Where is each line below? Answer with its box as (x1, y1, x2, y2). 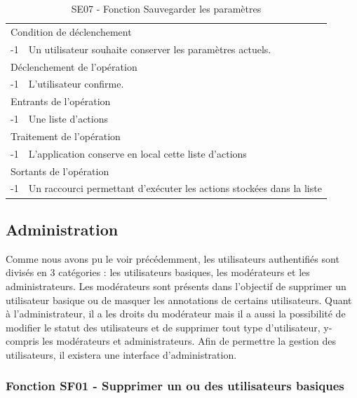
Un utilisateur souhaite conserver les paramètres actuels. (28, 41, 271, 56)
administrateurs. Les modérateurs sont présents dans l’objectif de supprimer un (6, 278, 346, 293)
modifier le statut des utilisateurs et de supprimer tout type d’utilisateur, (6, 320, 321, 334)
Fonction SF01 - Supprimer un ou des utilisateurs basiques (6, 377, 344, 394)
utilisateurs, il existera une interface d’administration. (6, 347, 237, 362)
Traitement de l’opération (11, 128, 121, 143)
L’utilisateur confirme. (28, 76, 124, 91)
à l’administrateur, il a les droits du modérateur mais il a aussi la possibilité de (6, 306, 346, 321)
